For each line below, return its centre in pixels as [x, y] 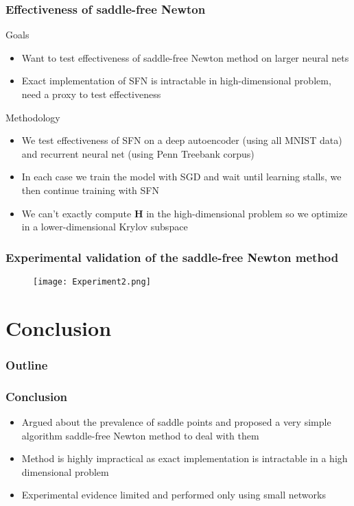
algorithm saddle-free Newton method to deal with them [140, 435]
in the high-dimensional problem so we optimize [247, 213]
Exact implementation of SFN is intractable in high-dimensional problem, [176, 81]
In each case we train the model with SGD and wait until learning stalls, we [181, 177]
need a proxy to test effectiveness [91, 94]
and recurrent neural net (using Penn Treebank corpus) [138, 153]
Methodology [33, 117]
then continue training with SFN [90, 190]
